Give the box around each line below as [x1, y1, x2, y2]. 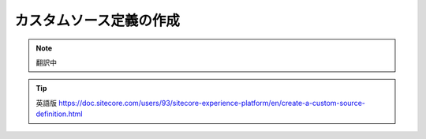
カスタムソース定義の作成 [14, 12, 181, 29]
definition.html [35, 109, 83, 118]
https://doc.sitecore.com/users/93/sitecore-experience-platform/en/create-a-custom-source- [58, 98, 366, 107]
